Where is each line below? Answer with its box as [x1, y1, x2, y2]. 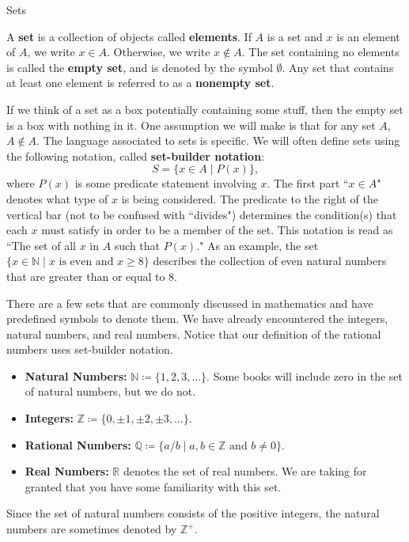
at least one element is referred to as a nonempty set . [6, 74, 275, 91]
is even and [59, 256, 114, 268]
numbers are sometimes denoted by [6, 521, 177, 537]
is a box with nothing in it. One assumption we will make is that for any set [6, 116, 376, 133]
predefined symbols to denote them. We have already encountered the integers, [6, 310, 388, 327]
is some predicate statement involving [74, 175, 257, 191]
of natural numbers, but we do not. [25, 383, 196, 400]
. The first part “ [267, 175, 349, 191]
